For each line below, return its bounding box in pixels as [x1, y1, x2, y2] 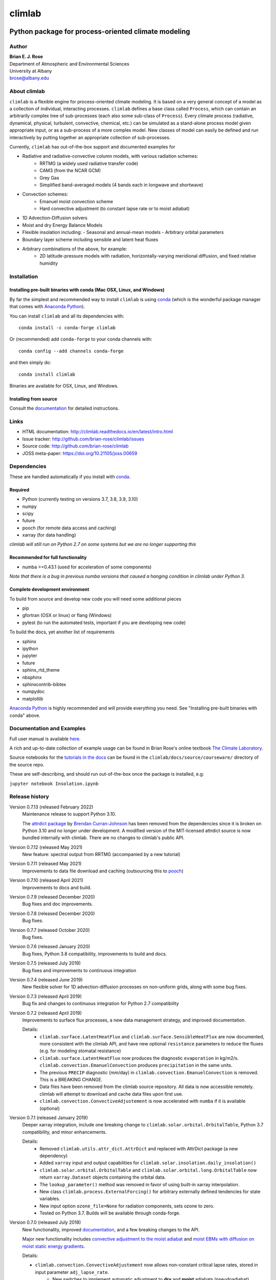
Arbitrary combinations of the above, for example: [22, 246, 127, 252]
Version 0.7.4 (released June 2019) [9, 976, 83, 983]
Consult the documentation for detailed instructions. [9, 405, 120, 412]
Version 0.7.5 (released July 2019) [9, 960, 81, 966]
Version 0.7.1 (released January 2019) [9, 1114, 88, 1121]
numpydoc [22, 689, 45, 695]
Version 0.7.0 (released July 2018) [9, 1219, 81, 1226]
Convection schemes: [22, 191, 68, 197]
